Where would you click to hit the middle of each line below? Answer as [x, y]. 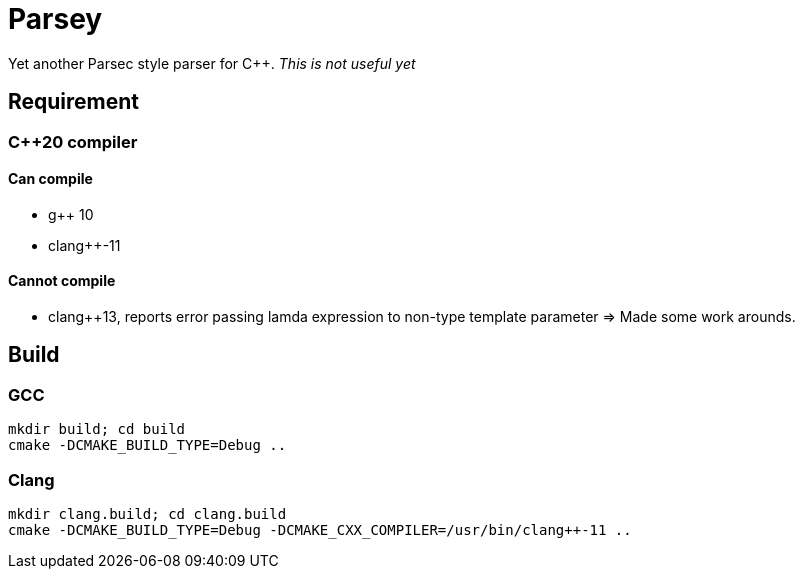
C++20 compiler [73, 141]
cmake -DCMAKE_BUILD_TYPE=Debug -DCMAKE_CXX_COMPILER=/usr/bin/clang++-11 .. [320, 530]
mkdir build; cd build [97, 429]
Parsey [55, 19]
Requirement [74, 102]
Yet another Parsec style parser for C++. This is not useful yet [212, 63]
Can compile [50, 179]
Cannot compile [62, 281]
